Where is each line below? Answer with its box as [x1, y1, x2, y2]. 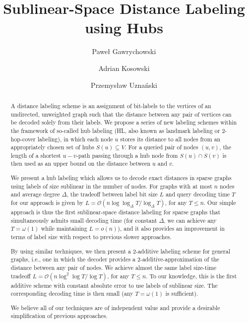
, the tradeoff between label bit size [66, 190, 158, 198]
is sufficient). [165, 289, 198, 298]
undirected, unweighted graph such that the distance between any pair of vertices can [10, 110, 232, 118]
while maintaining [41, 224, 87, 233]
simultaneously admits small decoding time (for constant [10, 216, 157, 224]
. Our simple [203, 198, 236, 206]
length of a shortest [10, 151, 61, 159]
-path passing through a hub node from [76, 151, 178, 159]
